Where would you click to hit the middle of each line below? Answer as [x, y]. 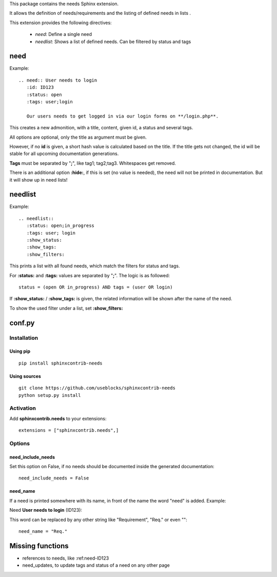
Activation [23, 408]
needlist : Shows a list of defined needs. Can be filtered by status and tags [113, 42]
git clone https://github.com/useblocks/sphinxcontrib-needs [97, 388]
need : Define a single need [64, 34]
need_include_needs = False [54, 478]
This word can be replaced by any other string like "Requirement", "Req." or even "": [98, 520]
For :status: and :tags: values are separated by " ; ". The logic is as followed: [90, 275]
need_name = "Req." [43, 531]
